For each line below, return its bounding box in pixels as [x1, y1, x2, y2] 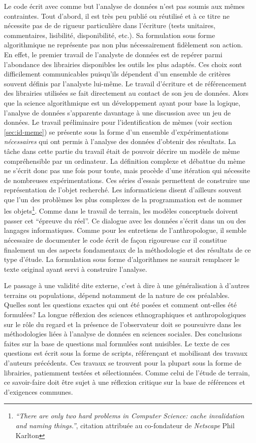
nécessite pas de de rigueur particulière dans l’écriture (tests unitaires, [4, 20, 216, 31]
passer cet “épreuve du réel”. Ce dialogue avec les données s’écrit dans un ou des [4, 215, 246, 225]
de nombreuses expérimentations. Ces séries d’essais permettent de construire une [4, 175, 250, 185]
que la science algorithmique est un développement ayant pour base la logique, [4, 97, 241, 108]
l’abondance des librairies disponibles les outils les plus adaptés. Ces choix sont [4, 59, 242, 69]
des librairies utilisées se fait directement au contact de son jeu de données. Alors [4, 88, 249, 98]
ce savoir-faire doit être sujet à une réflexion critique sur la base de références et [4, 377, 245, 387]
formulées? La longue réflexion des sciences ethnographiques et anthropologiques [4, 309, 246, 320]
